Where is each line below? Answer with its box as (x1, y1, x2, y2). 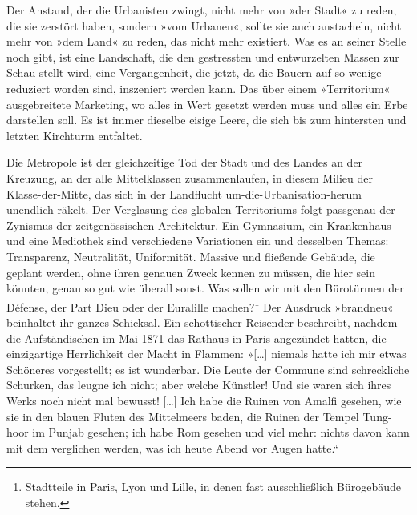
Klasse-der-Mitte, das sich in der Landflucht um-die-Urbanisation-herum (6, 185, 362, 202)
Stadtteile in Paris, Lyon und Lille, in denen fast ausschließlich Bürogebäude (25, 478, 402, 495)
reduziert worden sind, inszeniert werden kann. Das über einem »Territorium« (6, 79, 391, 96)
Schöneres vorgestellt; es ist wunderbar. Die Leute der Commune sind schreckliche (6, 360, 410, 377)
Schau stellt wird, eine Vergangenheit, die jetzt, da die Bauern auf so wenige (6, 64, 382, 81)
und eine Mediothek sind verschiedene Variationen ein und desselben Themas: (6, 232, 389, 249)
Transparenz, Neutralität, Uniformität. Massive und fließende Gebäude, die (6, 247, 375, 264)
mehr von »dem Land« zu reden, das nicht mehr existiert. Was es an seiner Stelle (6, 33, 407, 50)
